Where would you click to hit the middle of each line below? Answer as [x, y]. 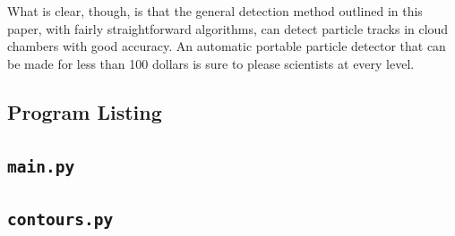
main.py [41, 166]
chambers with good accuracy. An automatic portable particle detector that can [227, 46]
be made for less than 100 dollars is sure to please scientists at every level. [211, 63]
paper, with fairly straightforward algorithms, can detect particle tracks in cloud [228, 28]
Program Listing [85, 111]
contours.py [60, 219]
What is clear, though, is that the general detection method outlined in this [215, 11]
